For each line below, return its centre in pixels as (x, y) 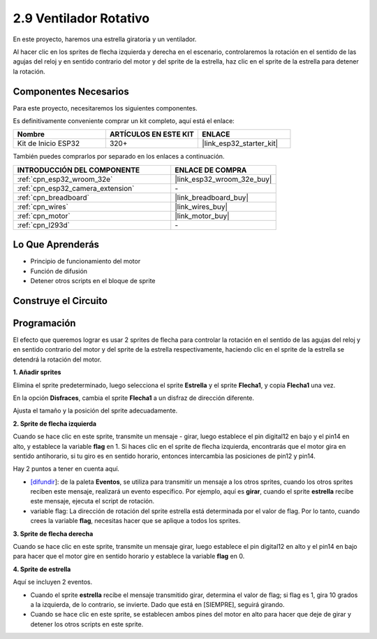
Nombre (31, 134)
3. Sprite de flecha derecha (53, 533)
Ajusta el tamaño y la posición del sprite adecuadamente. (95, 411)
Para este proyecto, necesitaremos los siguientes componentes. (105, 108)
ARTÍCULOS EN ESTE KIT (152, 134)
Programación (44, 323)
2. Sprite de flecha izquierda (55, 424)
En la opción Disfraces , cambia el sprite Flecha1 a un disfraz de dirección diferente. (134, 398)
